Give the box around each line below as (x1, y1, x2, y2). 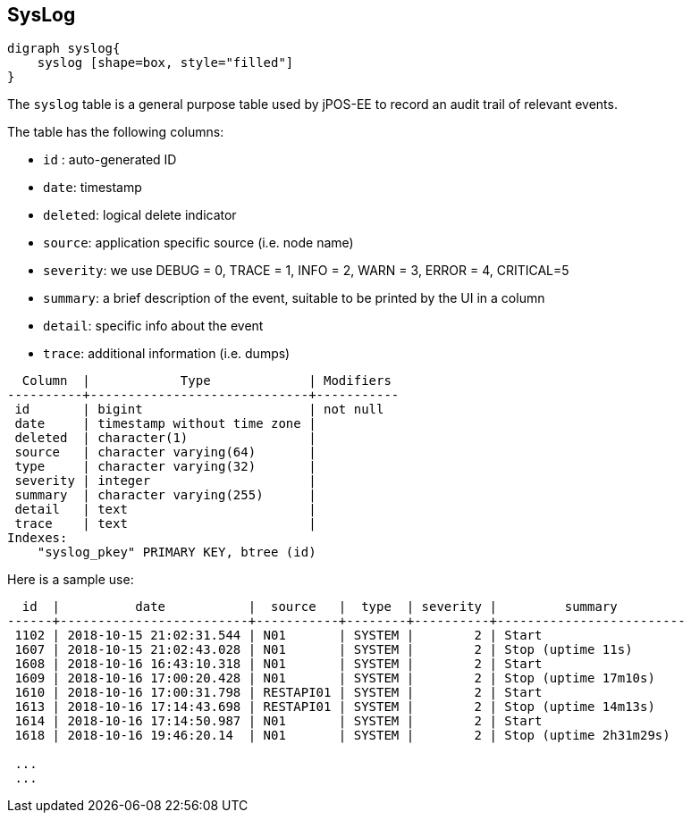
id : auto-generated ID (43, 152, 177, 168)
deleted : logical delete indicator (43, 207, 237, 223)
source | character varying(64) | (14, 445, 316, 460)
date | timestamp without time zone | (14, 416, 316, 431)
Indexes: (7, 531, 68, 546)
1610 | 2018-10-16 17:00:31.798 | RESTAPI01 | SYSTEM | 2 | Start (14, 685, 543, 700)
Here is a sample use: (7, 572, 134, 588)
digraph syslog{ (7, 41, 121, 56)
